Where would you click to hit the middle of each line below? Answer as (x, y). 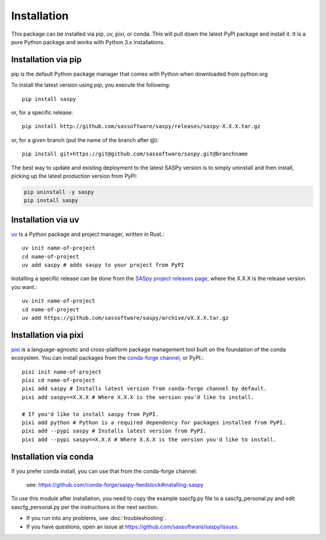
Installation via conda (52, 457)
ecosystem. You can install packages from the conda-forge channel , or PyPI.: (107, 358)
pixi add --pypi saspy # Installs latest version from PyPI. (114, 431)
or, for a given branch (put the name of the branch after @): (85, 140)
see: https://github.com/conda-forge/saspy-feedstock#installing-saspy (115, 485)
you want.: (24, 287)
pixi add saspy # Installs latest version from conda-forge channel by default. (145, 389)
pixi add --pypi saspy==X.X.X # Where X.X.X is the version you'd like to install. (149, 439)
